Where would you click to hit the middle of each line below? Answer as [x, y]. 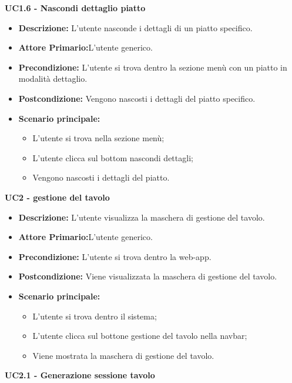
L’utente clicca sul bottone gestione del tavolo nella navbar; [140, 336]
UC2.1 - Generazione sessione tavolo [80, 375]
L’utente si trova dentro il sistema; [95, 316]
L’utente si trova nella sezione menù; [98, 138]
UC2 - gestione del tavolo [57, 197]
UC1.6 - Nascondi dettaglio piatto [75, 8]
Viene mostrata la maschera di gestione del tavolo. [123, 355]
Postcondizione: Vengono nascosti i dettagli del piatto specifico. [137, 98]
